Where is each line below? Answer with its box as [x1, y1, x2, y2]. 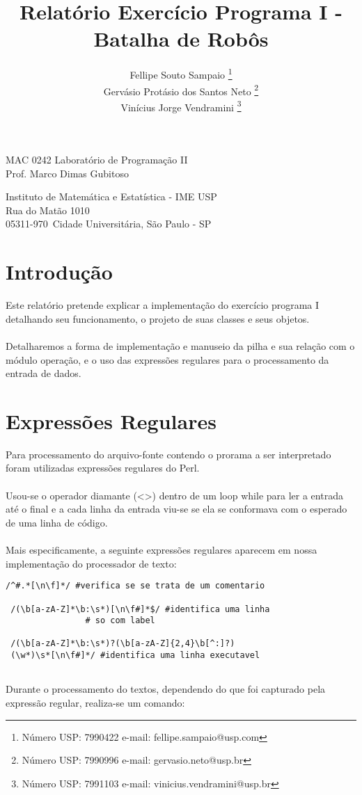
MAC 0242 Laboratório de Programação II [6, 152, 188, 167]
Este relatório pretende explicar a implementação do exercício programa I [6, 298, 320, 312]
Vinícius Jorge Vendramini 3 [120, 97, 242, 114]
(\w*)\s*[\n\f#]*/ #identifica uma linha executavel [10, 650, 260, 661]
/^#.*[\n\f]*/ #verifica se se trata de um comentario [6, 581, 265, 591]
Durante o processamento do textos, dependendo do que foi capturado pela [6, 682, 326, 696]
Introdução [6, 257, 113, 286]
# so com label [85, 616, 155, 626]
